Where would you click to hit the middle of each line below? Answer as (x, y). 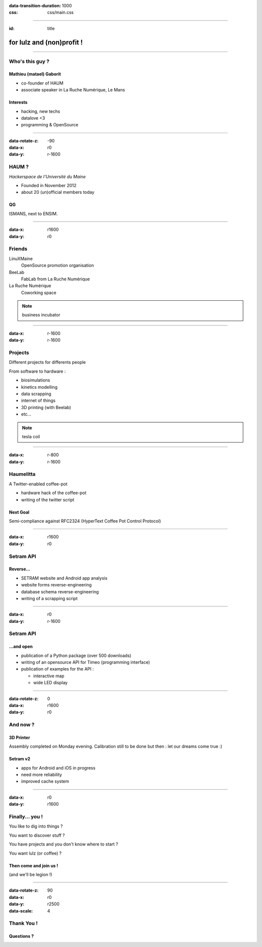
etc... (26, 414)
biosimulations (36, 380)
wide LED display (50, 683)
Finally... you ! (26, 817)
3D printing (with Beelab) (46, 407)
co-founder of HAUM (42, 83)
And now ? (22, 725)
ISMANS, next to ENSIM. (33, 213)
